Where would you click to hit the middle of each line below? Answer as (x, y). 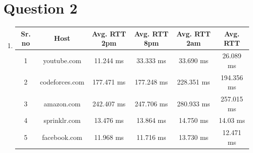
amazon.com (62, 103)
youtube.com (62, 60)
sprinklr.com (62, 120)
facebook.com (62, 137)
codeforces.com (62, 82)
